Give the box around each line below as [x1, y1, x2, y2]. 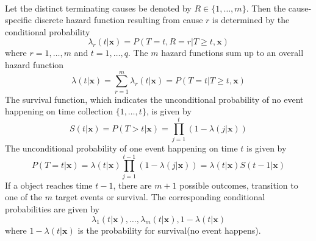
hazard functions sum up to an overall [161, 46, 304, 59]
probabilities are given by [5, 202, 99, 215]
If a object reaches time [5, 178, 93, 191]
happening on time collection [5, 105, 113, 117]
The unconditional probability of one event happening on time [5, 142, 238, 154]
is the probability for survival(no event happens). [77, 223, 261, 236]
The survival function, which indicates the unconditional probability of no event [5, 93, 304, 105]
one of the [5, 190, 43, 203]
